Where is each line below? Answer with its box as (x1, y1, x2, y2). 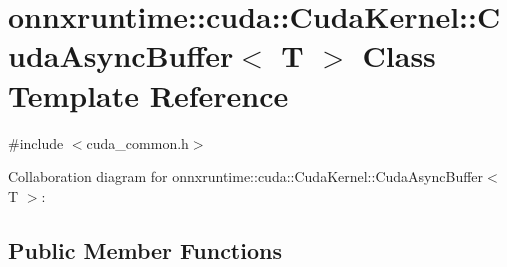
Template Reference (8, 74, 289, 115)
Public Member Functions (8, 234, 282, 265)
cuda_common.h (86, 132, 189, 153)
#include (8, 132, 64, 153)
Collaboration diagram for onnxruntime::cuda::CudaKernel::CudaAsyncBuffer (8, 166, 484, 187)
